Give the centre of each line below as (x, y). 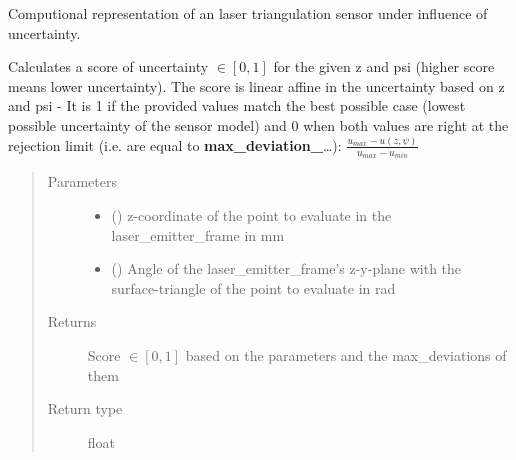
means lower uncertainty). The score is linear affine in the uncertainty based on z (256, 85)
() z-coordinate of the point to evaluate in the (251, 214)
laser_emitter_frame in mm (198, 234)
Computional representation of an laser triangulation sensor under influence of (248, 13)
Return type (85, 408)
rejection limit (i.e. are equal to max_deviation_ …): (175, 144)
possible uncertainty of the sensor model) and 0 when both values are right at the (258, 124)
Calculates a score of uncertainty (108, 66)
